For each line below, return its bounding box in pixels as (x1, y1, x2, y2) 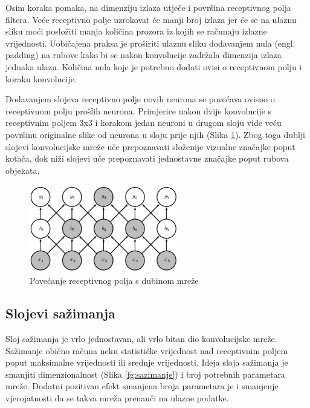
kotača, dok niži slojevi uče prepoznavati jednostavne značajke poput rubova (5, 152, 289, 165)
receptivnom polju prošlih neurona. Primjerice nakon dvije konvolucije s (5, 104, 272, 117)
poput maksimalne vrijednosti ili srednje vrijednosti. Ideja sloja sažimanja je (5, 356, 288, 369)
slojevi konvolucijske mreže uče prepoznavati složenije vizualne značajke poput (5, 140, 295, 153)
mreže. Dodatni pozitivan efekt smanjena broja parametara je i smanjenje (5, 380, 279, 392)
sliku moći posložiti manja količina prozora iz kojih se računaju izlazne (5, 25, 267, 38)
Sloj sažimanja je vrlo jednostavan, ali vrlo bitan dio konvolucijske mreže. (5, 332, 277, 344)
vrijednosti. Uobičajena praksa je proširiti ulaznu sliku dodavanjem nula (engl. (5, 36, 295, 49)
